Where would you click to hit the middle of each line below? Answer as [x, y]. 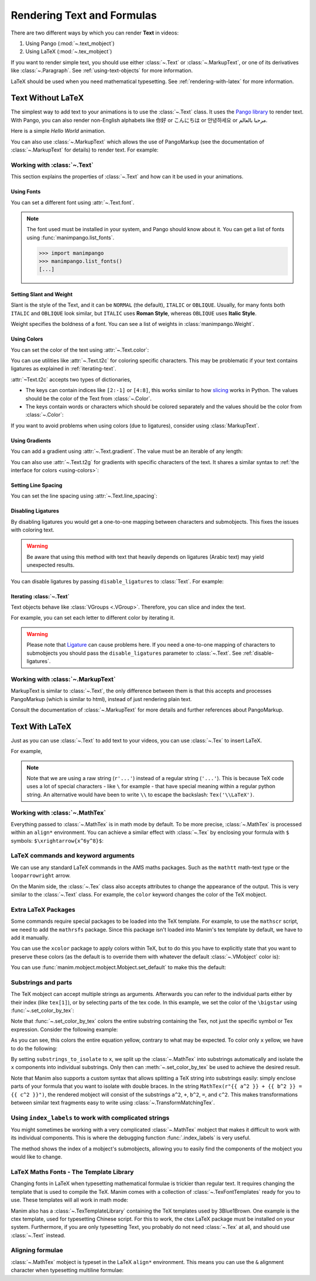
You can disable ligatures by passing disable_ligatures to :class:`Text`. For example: [117, 581]
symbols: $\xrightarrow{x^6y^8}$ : [57, 840]
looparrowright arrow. [41, 875]
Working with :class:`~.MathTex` [59, 812]
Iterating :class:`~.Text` [40, 596]
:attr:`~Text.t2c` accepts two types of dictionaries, [71, 379]
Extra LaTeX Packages [43, 909]
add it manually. [30, 937]
